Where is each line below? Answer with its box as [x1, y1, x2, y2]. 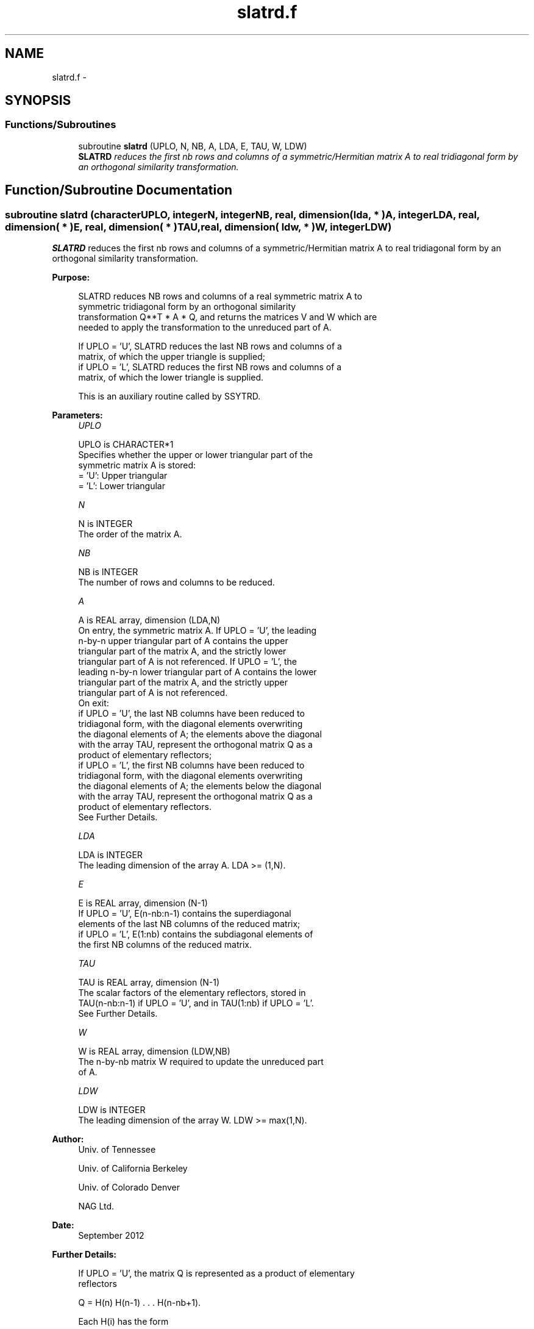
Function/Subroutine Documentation [5, 182, 233, 198]
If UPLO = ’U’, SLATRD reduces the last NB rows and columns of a [78, 341, 342, 352]
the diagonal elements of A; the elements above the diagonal [78, 729, 322, 740]
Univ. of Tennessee [78, 1144, 156, 1155]
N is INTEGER [78, 518, 133, 529]
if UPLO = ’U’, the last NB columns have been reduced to [78, 708, 305, 719]
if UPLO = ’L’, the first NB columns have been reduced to [78, 760, 305, 771]
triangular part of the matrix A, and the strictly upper [78, 677, 288, 688]
